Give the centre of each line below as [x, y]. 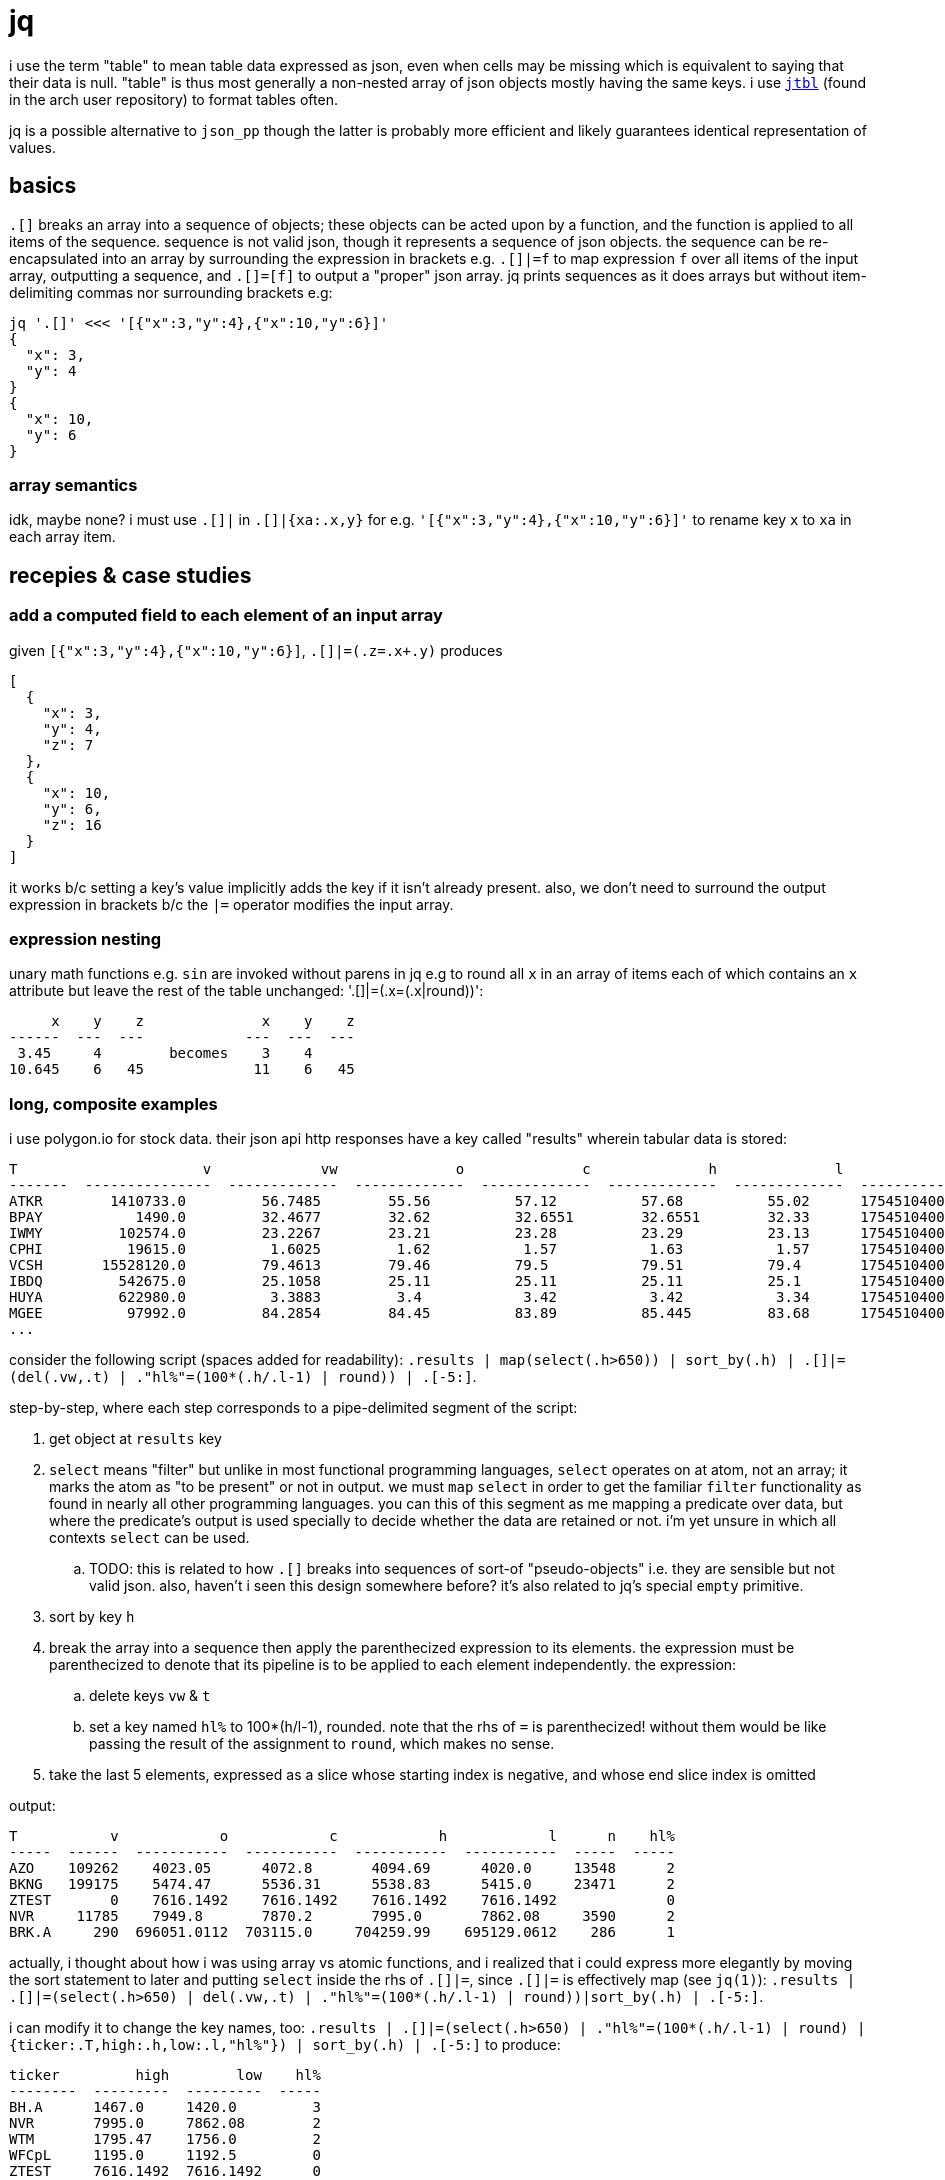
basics [43, 186]
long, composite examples [113, 1103]
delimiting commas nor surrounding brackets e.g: [171, 292]
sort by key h [92, 1617]
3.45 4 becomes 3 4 [165, 1053]
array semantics [73, 484]
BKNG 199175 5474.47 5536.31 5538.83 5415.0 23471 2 [342, 1884]
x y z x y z [203, 1021]
